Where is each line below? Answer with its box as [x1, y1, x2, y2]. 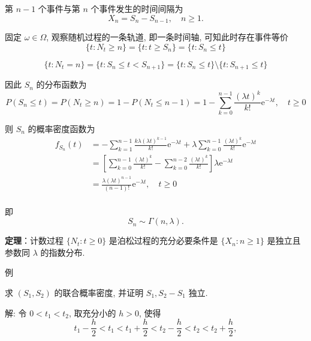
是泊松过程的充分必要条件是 [108, 234, 218, 247]
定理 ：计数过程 [5, 234, 64, 247]
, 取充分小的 [69, 306, 116, 319]
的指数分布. [40, 246, 85, 258]
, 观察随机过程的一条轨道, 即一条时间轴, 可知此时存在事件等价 [46, 31, 288, 43]
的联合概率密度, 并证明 [54, 286, 144, 298]
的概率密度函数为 [28, 122, 95, 134]
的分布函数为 [36, 78, 87, 91]
